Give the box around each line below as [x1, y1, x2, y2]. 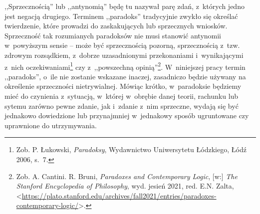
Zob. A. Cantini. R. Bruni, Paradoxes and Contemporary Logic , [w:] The [16, 171, 238, 181]
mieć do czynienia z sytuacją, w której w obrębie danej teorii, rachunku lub [4, 91, 239, 101]
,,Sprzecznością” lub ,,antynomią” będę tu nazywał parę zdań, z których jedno [4, 1, 245, 11]
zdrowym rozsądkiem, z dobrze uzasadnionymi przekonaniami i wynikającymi [4, 49, 244, 60]
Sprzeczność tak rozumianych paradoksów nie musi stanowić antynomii [4, 30, 222, 40]
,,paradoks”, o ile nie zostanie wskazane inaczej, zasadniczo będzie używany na [4, 71, 246, 81]
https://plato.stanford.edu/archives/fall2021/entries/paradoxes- [21, 190, 217, 201]
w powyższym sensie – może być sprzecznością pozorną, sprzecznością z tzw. [4, 40, 240, 50]
